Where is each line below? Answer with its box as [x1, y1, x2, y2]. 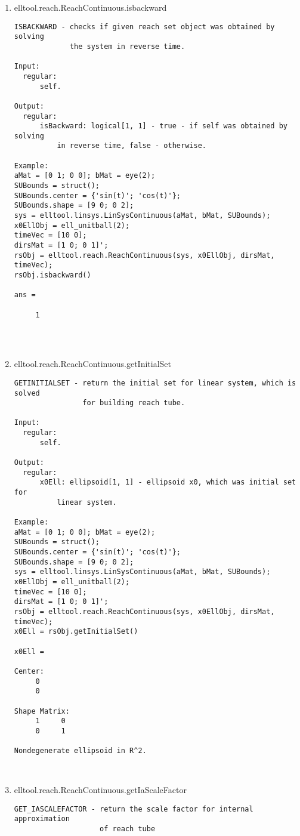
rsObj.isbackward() [14, 271, 91, 279]
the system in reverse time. [69, 42, 185, 51]
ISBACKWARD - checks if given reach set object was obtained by [14, 22, 275, 31]
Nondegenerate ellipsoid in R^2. [14, 746, 147, 755]
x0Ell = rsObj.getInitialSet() [14, 627, 138, 636]
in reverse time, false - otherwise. [57, 141, 206, 150]
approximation [14, 815, 70, 823]
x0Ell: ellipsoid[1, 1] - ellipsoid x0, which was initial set [39, 478, 296, 487]
